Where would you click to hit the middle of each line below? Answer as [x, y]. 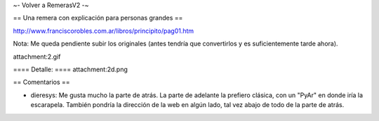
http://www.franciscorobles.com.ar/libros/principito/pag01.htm [104, 31]
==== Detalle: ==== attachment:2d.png [70, 69]
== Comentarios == [41, 82]
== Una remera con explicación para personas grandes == [98, 18]
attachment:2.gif [37, 57]
